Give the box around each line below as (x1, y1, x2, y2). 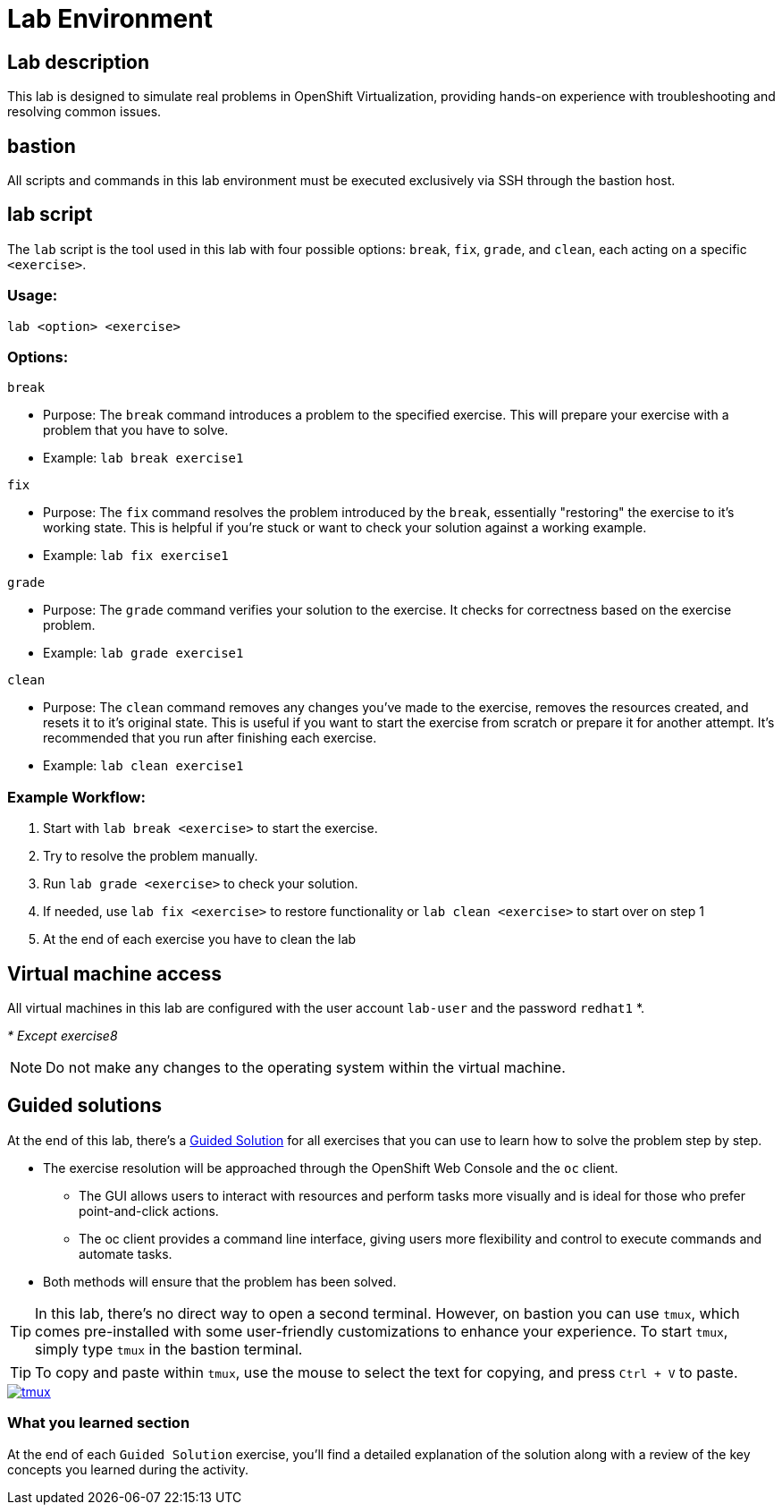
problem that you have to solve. (43, 422, 229, 438)
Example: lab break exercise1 (43, 450, 244, 466)
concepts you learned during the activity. (7, 1461, 248, 1477)
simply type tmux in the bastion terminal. (35, 1339, 303, 1358)
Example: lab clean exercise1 (43, 758, 244, 774)
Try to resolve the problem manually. (43, 848, 258, 864)
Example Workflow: (7, 787, 146, 806)
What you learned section (7, 1414, 190, 1432)
